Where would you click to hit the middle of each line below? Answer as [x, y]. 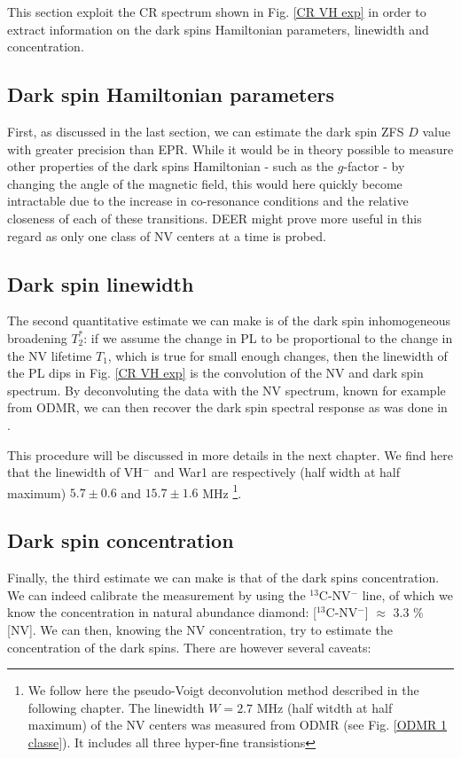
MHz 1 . [222, 491]
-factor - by [374, 166]
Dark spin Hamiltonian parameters [171, 94]
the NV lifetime [50, 355]
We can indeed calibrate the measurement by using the [156, 594]
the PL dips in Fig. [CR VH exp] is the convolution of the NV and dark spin [215, 373]
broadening [37, 337]
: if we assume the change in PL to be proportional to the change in [268, 337]
